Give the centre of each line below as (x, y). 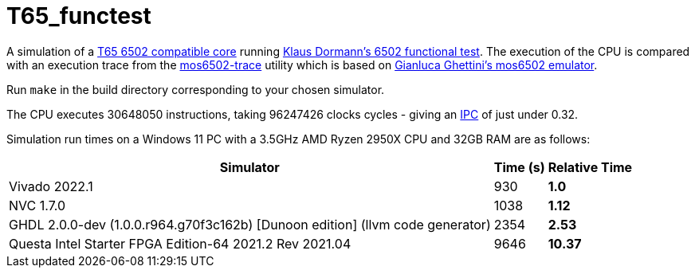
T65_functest (79, 16)
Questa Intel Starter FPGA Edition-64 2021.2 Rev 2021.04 (180, 243)
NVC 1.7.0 (37, 205)
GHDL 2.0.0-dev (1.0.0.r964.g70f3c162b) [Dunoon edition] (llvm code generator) (250, 224)
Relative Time (590, 167)
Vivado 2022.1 (51, 186)
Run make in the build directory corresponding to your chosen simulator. (196, 89)
